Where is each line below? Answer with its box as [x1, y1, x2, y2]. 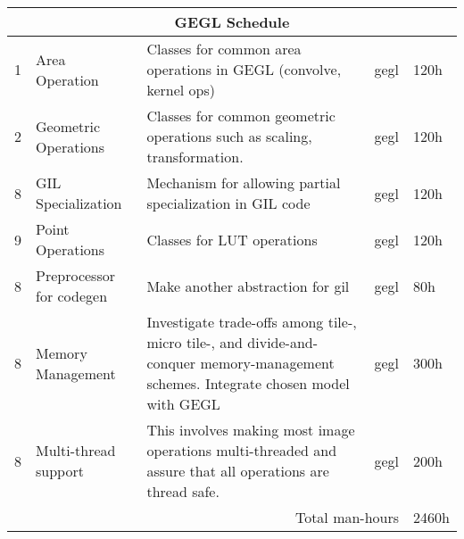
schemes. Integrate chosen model [146, 373, 350, 394]
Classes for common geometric [146, 105, 336, 126]
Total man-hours [294, 507, 400, 527]
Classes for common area [146, 38, 302, 59]
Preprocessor [36, 265, 115, 286]
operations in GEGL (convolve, [146, 59, 342, 79]
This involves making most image [146, 419, 355, 440]
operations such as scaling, [146, 126, 312, 146]
